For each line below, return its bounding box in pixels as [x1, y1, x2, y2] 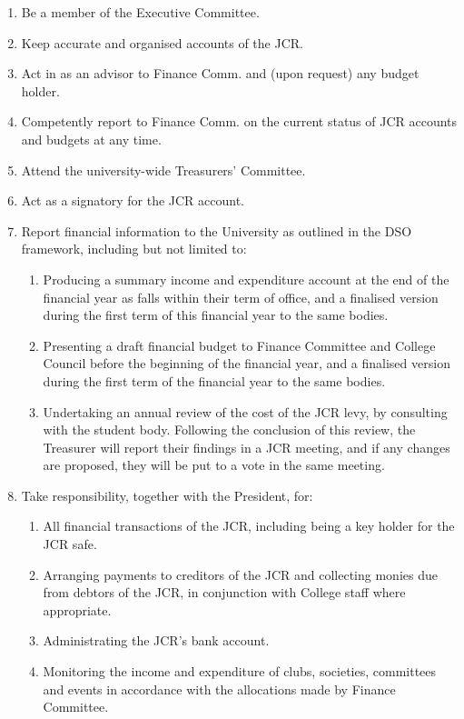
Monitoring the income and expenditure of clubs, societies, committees [43, 662, 437, 681]
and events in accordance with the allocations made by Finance [43, 679, 396, 698]
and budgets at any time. [21, 129, 162, 148]
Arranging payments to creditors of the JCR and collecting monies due [43, 564, 438, 584]
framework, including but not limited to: [21, 239, 247, 258]
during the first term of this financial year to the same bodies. [43, 305, 389, 325]
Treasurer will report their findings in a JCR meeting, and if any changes [43, 437, 450, 456]
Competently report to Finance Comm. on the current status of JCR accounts [21, 112, 458, 131]
